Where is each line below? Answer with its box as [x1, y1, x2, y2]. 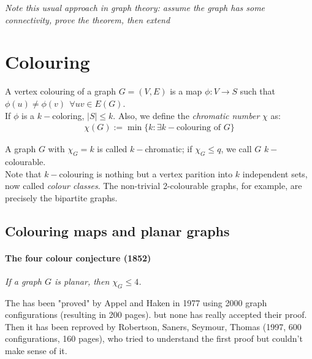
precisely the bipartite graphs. [5, 191, 118, 204]
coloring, [52, 109, 85, 122]
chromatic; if [145, 142, 192, 155]
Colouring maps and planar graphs [5, 221, 230, 240]
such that [240, 85, 276, 98]
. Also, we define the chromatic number [113, 109, 260, 122]
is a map [170, 85, 202, 98]
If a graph [5, 274, 42, 287]
